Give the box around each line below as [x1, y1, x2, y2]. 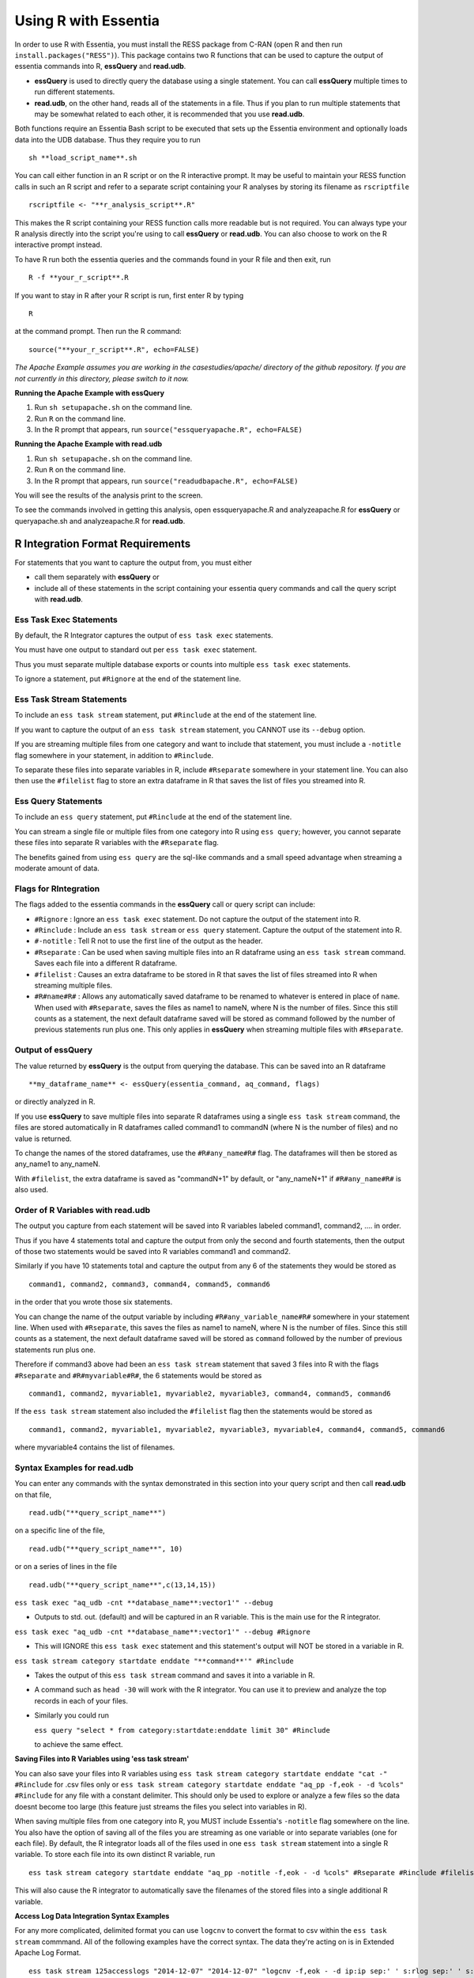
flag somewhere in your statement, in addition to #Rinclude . [14, 750, 214, 760]
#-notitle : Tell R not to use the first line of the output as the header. [34, 936, 263, 945]
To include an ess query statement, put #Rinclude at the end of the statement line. [14, 812, 292, 822]
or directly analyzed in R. [14, 1097, 96, 1107]
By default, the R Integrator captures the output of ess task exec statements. [14, 631, 273, 640]
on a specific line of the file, [14, 1525, 106, 1535]
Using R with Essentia [14, 12, 160, 29]
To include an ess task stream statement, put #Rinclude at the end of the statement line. [14, 710, 318, 720]
